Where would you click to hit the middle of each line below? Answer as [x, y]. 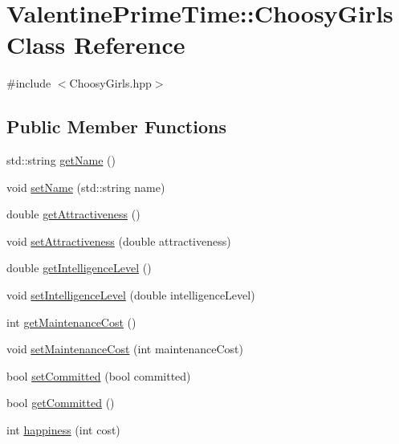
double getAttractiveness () [73, 214]
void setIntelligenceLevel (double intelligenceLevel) [131, 295]
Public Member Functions [116, 126]
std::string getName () [61, 160]
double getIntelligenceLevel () [79, 268]
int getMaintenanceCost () [71, 322]
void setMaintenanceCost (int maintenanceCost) [125, 349]
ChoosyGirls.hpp [110, 83]
